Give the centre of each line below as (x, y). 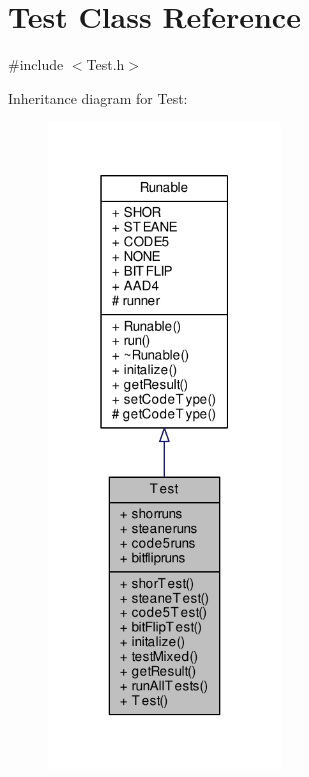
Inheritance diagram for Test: (98, 97)
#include (36, 64)
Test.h (105, 64)
